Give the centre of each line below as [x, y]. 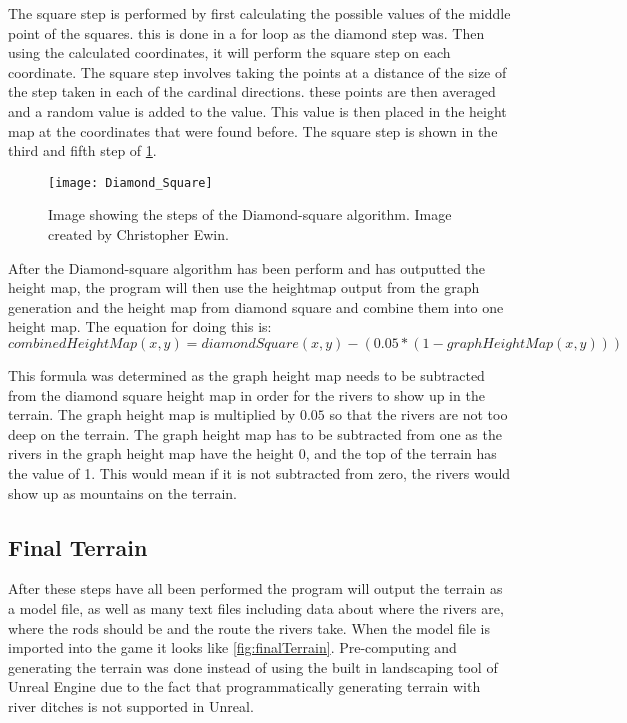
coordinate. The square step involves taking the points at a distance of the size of [257, 71]
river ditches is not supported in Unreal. [131, 705]
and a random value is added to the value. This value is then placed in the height [257, 110]
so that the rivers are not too [418, 414]
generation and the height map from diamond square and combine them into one [256, 306]
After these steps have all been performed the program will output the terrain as [255, 588]
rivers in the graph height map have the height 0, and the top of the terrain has [252, 453]
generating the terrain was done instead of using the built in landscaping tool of [253, 666]
